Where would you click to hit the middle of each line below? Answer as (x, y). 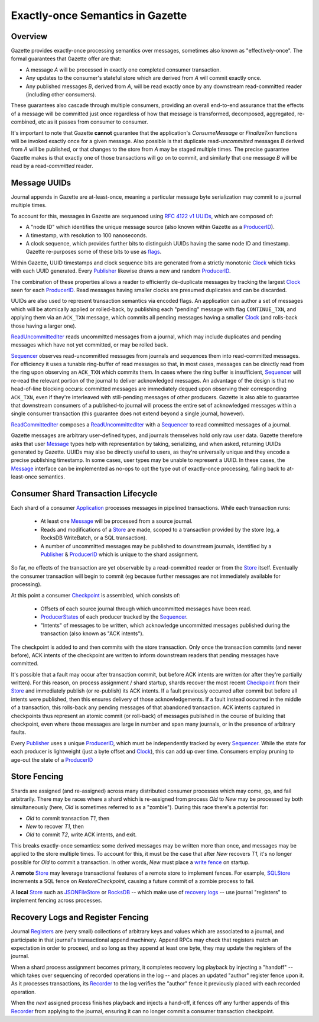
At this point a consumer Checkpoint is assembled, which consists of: (95, 595)
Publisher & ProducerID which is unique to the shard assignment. (120, 554)
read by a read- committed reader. (52, 166)
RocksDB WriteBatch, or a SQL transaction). (94, 538)
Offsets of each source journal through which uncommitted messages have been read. (146, 609)
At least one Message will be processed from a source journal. (117, 521)
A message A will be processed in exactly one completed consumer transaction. (123, 69)
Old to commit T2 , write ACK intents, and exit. (81, 835)
